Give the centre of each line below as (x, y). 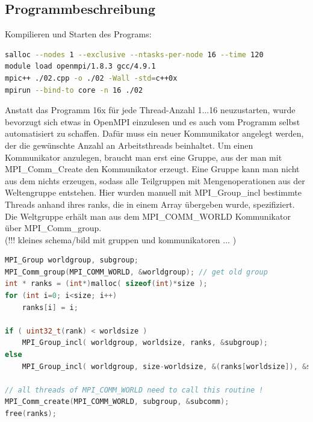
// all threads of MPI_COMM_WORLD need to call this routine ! (134, 390)
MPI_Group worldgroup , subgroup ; (72, 260)
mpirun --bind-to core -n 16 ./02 (74, 90)
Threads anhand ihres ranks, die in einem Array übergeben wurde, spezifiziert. (150, 204)
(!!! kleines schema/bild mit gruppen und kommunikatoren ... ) (121, 239)
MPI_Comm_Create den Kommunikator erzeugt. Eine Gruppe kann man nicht (152, 169)
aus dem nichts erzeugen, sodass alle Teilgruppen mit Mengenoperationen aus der (155, 180)
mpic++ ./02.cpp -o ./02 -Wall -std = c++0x (91, 78)
